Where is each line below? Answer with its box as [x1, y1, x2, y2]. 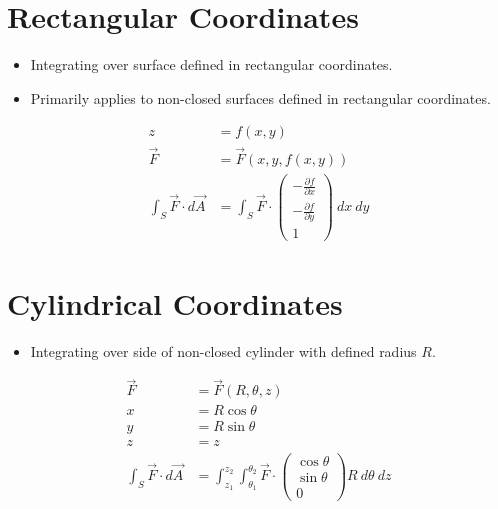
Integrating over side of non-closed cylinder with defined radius [30, 340, 417, 361]
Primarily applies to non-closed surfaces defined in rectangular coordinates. [30, 87, 491, 108]
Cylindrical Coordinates [7, 282, 343, 323]
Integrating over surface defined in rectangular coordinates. [30, 54, 393, 75]
